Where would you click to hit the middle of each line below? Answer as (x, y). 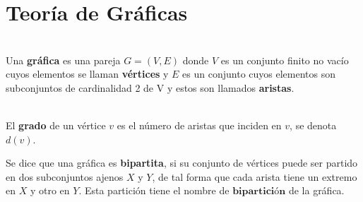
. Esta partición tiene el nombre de (154, 190)
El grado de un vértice (56, 125)
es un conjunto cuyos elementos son (259, 74)
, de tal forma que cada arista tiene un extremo (255, 176)
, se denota (313, 125)
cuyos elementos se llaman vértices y (87, 74)
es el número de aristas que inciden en (199, 125)
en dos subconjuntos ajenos (65, 176)
